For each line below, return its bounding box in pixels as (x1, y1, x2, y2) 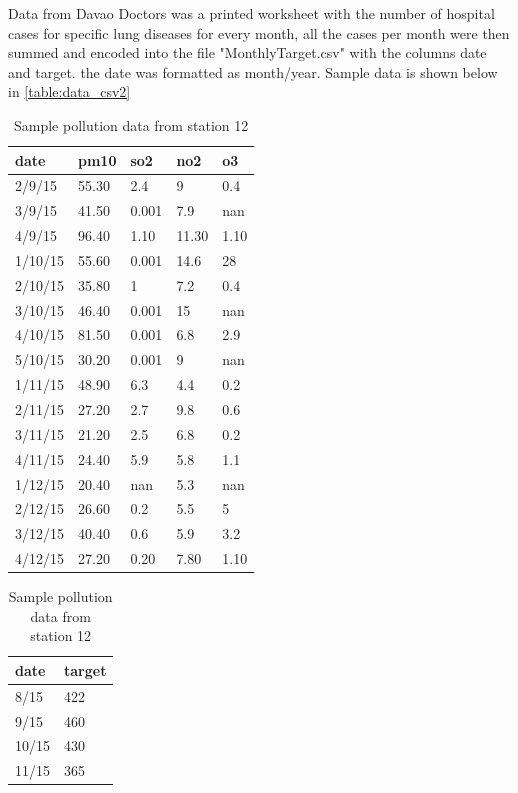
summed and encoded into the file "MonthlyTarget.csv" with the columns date (8, 42, 487, 63)
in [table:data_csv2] (8, 81, 131, 102)
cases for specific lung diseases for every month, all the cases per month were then (8, 22, 510, 43)
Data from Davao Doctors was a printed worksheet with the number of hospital (8, 3, 495, 23)
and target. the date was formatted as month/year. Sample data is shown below (8, 61, 498, 82)
